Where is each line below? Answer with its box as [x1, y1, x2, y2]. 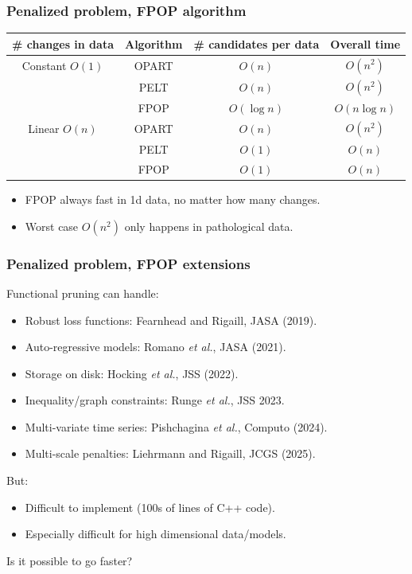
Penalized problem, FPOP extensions [6, 253, 251, 273]
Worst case [25, 217, 79, 234]
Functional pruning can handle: [6, 284, 159, 301]
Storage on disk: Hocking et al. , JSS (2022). [25, 365, 239, 381]
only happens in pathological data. [124, 217, 293, 234]
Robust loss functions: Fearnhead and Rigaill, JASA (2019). [25, 311, 317, 328]
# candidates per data [193, 35, 320, 52]
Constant [21, 57, 67, 73]
